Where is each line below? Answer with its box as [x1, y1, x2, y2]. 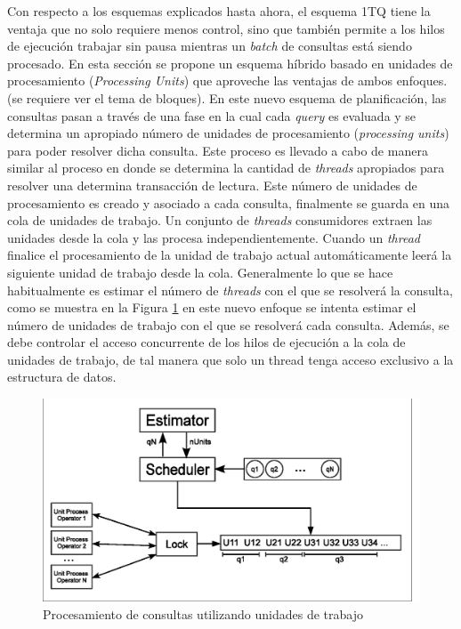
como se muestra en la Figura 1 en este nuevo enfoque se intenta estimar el [7, 298, 417, 317]
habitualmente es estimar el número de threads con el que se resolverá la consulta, [7, 280, 453, 299]
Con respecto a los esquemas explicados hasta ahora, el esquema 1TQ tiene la [7, 2, 431, 20]
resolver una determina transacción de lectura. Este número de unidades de [7, 175, 417, 194]
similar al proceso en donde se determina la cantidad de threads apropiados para [7, 158, 445, 177]
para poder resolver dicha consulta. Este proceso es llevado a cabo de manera [7, 141, 428, 159]
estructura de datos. [7, 367, 117, 386]
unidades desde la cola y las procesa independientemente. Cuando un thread [7, 228, 420, 246]
